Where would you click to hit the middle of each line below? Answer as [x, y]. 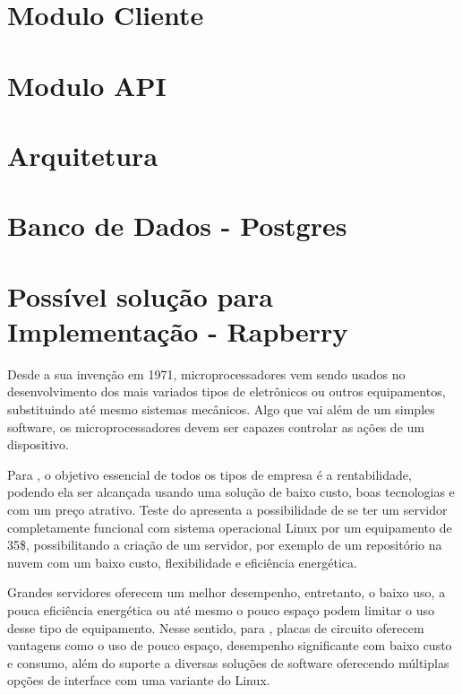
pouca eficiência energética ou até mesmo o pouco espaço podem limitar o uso [221, 609]
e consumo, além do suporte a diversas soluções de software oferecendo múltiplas [228, 662]
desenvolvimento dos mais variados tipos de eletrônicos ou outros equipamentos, [227, 391]
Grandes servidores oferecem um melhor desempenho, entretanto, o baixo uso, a [227, 592]
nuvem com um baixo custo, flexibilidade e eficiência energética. [182, 562]
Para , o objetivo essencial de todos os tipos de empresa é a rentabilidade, [210, 474]
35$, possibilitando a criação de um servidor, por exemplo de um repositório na [225, 545]
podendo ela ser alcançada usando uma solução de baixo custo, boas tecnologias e [231, 492]
